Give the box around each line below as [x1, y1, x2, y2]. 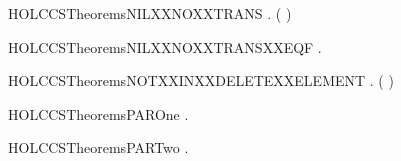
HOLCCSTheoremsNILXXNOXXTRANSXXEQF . [8, 36, 322, 57]
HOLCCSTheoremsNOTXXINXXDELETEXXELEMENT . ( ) [8, 70, 394, 91]
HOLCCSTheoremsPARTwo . [8, 137, 189, 158]
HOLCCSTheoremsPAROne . [8, 103, 189, 124]
